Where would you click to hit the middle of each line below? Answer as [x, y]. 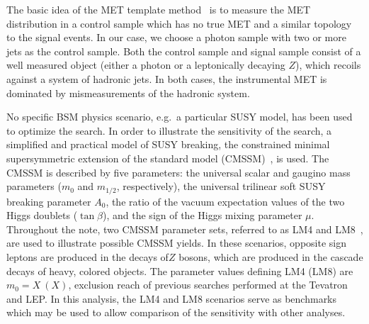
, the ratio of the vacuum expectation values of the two [225, 201]
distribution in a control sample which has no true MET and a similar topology [179, 23]
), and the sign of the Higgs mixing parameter [203, 215]
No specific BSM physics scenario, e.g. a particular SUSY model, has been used [180, 117]
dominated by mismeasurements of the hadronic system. [128, 93]
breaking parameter [49, 201]
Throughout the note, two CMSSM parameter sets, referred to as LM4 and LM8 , [185, 229]
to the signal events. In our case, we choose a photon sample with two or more [176, 37]
